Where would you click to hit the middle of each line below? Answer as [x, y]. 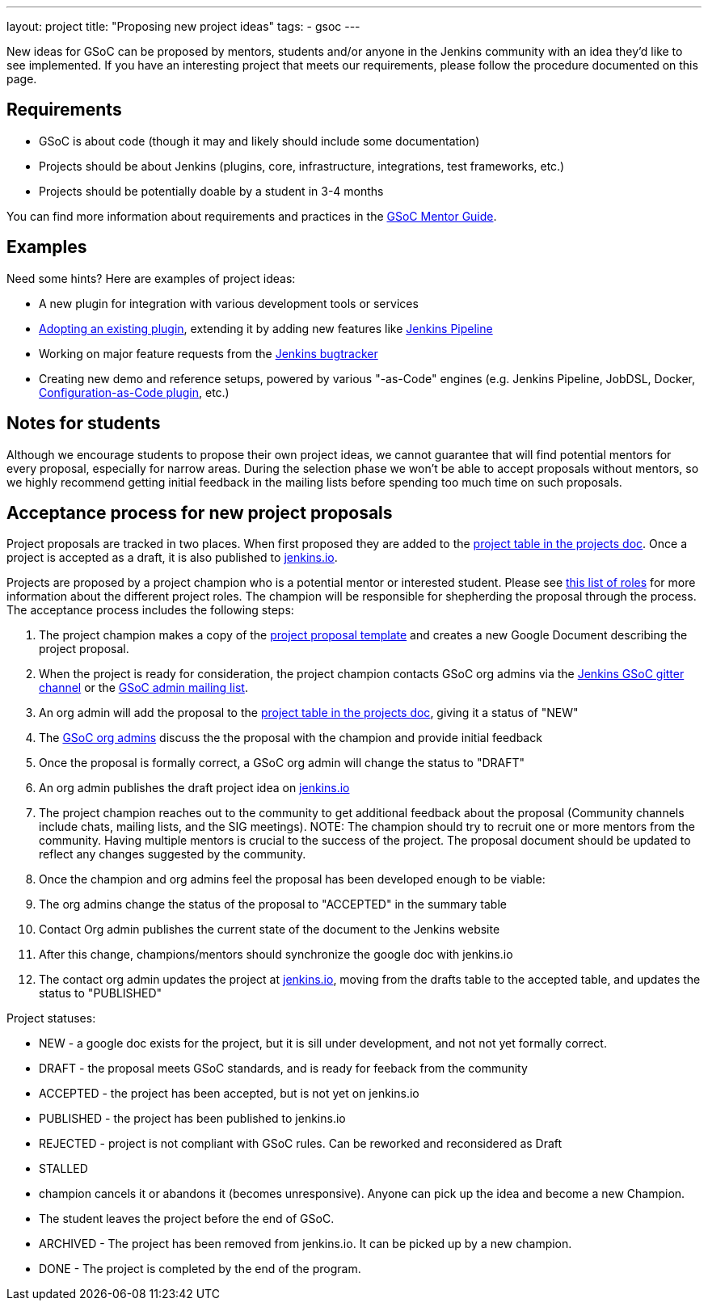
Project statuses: [51, 1018]
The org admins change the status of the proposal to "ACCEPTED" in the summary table [273, 904]
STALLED [63, 1169]
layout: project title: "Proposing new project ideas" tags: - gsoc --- [183, 26]
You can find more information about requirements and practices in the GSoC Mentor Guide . [252, 216]
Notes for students [84, 424]
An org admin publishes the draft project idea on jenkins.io [194, 788]
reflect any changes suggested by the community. [173, 854]
